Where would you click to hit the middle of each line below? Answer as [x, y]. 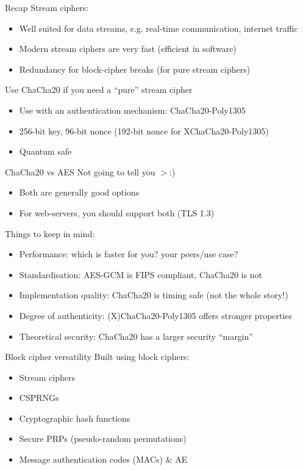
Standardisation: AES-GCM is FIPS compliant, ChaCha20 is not [141, 274]
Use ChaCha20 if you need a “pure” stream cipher [99, 90]
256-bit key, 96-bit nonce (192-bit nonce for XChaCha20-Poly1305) [144, 130]
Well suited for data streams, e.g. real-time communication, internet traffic [159, 28]
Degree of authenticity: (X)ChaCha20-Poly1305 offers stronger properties [156, 315]
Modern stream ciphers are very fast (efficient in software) [128, 49]
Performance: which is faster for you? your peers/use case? [129, 254]
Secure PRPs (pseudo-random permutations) [103, 439]
